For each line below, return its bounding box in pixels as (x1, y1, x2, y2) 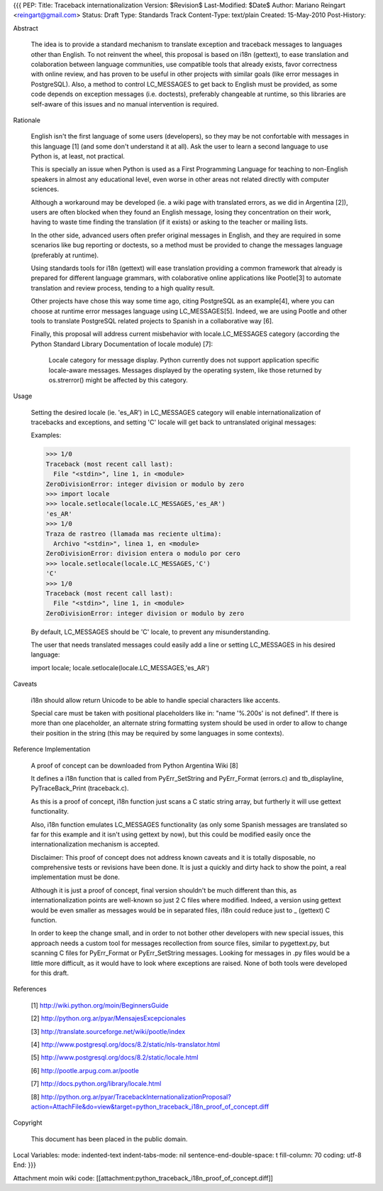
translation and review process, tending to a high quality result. (30, 284, 216, 292)
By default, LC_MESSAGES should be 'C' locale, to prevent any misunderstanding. (30, 627, 270, 636)
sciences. (30, 185, 60, 193)
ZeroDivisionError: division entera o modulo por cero (45, 549, 240, 558)
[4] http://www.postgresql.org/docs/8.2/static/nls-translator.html (30, 1040, 220, 1048)
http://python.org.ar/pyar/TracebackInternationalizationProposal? (40, 1092, 232, 1101)
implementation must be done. (30, 873, 121, 881)
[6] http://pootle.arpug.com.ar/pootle (30, 1066, 140, 1074)
